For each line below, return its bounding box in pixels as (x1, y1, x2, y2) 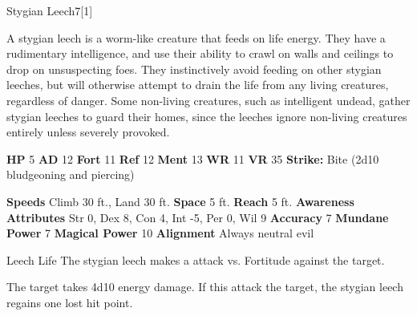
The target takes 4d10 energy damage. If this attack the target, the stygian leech (6, 278, 403, 295)
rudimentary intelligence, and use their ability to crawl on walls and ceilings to (6, 45, 394, 62)
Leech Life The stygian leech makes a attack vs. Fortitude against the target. (6, 251, 385, 268)
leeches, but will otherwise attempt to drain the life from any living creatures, (6, 76, 389, 93)
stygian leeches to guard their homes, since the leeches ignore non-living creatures (6, 107, 407, 124)
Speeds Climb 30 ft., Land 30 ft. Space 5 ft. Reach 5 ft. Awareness (6, 192, 354, 209)
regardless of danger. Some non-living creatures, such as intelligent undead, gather (6, 91, 411, 108)
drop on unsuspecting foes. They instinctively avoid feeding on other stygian (6, 60, 382, 77)
